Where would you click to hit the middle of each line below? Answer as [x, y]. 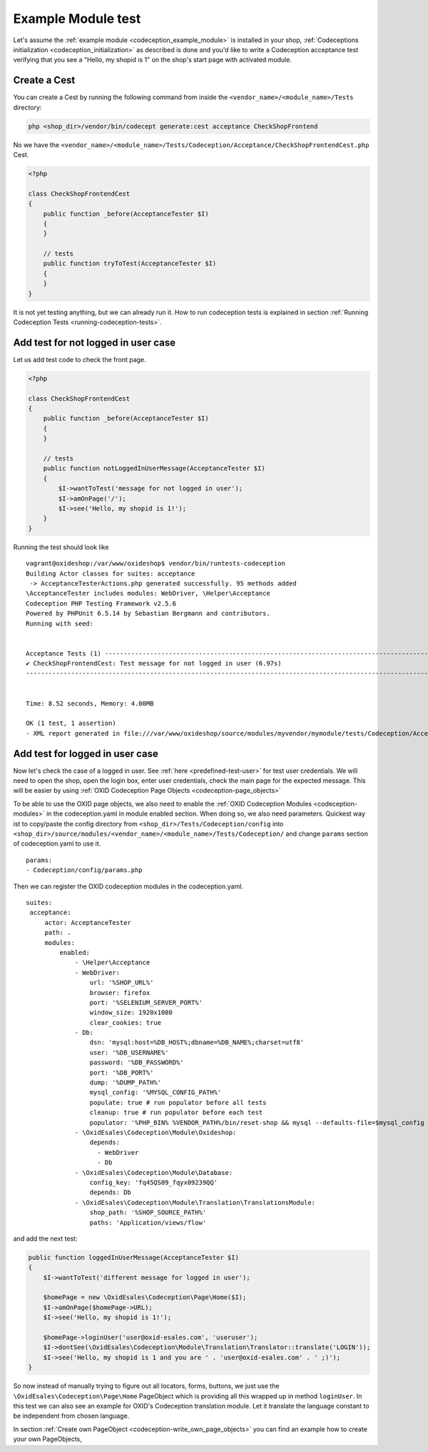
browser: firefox [120, 992]
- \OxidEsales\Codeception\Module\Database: [154, 1172]
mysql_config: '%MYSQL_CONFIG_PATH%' [156, 1092]
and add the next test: [45, 1238]
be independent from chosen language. [71, 1416]
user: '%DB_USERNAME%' [129, 1052]
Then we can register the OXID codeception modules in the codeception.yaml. [128, 886]
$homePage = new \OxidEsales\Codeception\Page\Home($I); [145, 1297]
